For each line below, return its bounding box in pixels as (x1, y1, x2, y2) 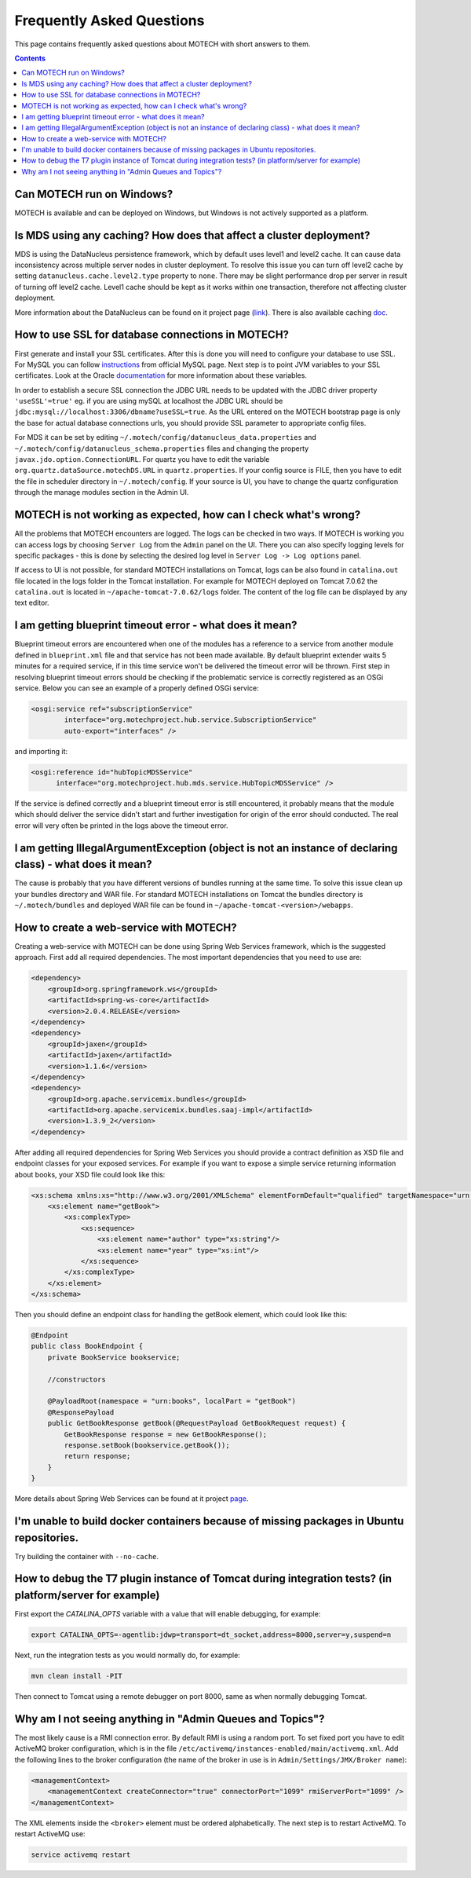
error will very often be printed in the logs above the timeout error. (14, 821, 228, 830)
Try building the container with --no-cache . (14, 1551, 159, 1561)
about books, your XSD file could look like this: (14, 1170, 166, 1179)
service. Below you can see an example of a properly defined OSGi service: (14, 683, 259, 693)
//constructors (47, 1375, 106, 1384)
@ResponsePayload (47, 1408, 115, 1417)
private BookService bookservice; (47, 1353, 181, 1362)
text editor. (14, 598, 50, 608)
